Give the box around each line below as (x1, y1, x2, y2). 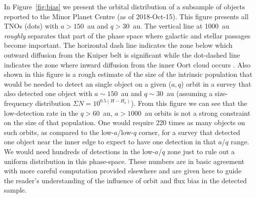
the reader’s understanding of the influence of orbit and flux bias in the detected (4, 175, 247, 185)
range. (230, 136, 250, 147)
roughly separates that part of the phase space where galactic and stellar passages (4, 30, 251, 40)
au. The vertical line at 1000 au (133, 21, 229, 31)
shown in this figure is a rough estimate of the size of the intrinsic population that (4, 69, 253, 79)
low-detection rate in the (4, 107, 78, 118)
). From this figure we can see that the (131, 98, 248, 108)
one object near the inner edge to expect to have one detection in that (4, 136, 216, 147)
